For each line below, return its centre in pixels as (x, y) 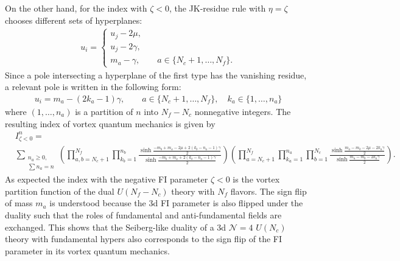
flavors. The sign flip (268, 191)
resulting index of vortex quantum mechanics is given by (110, 123)
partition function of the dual (60, 191)
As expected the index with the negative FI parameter (107, 179)
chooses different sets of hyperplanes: (74, 20)
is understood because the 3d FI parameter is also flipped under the (176, 203)
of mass (19, 203)
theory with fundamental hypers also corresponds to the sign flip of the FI (143, 239)
